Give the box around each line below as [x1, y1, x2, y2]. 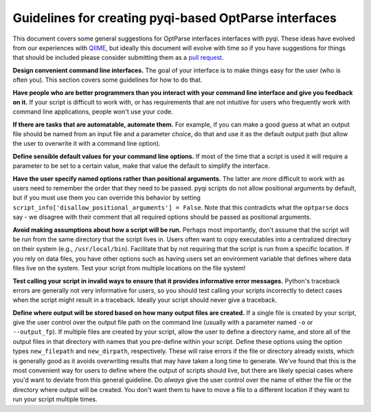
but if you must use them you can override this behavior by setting [12, 193, 201, 202]
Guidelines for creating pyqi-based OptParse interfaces [12, 10, 337, 25]
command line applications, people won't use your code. [12, 107, 173, 116]
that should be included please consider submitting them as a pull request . [12, 54, 224, 62]
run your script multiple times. [12, 395, 98, 404]
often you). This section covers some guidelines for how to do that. [12, 76, 203, 84]
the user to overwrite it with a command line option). [12, 140, 161, 148]
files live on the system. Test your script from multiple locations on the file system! [12, 264, 246, 272]
